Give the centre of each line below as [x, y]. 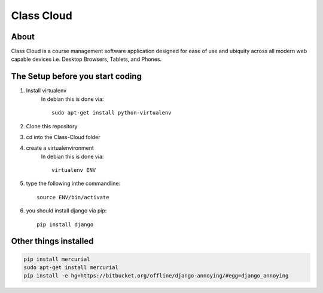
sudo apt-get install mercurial [71, 268]
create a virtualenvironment [60, 148]
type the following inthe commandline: [73, 183]
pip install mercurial [57, 259]
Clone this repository [52, 126]
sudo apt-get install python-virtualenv [112, 113]
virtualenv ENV [74, 170]
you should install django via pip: [66, 211]
